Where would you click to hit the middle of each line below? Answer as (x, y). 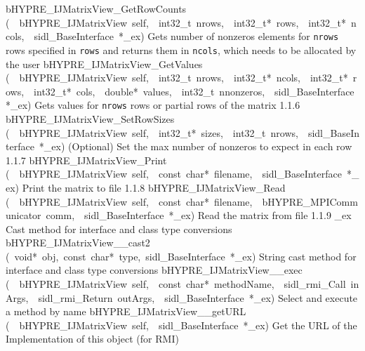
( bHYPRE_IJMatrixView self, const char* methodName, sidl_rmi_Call (176, 284)
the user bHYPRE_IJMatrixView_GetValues (104, 64)
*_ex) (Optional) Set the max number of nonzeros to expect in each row (195, 146)
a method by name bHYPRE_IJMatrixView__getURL (126, 311)
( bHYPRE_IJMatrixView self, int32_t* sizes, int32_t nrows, (152, 132)
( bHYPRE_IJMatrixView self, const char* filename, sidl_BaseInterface (174, 174)
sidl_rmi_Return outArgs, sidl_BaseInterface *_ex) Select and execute (198, 297)
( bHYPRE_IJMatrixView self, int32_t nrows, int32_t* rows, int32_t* (176, 22)
